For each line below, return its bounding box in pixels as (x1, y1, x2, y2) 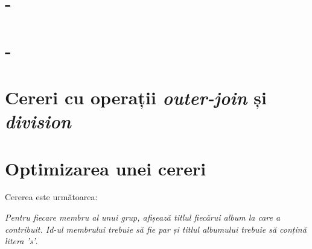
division (5, 109, 71, 134)
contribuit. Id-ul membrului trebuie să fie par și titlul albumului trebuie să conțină (5, 222, 307, 235)
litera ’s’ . (5, 235, 38, 247)
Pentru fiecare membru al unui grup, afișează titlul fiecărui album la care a (5, 211, 281, 224)
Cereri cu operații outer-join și (5, 84, 267, 110)
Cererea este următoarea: (5, 191, 98, 203)
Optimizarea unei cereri (5, 156, 206, 180)
